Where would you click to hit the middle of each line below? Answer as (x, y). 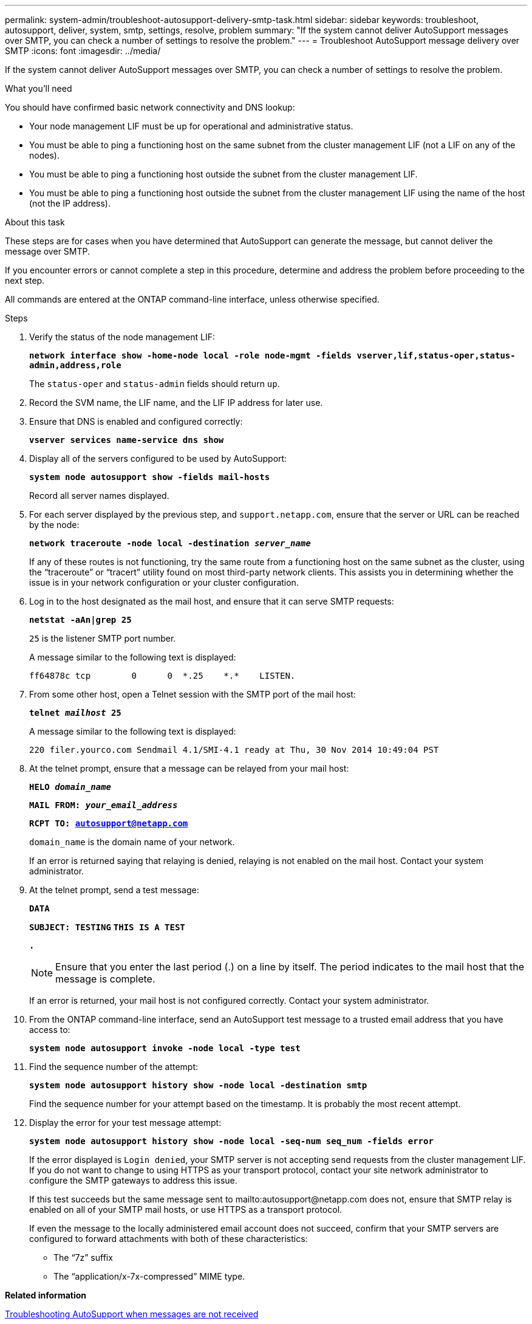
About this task (35, 222)
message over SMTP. (48, 251)
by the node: (54, 525)
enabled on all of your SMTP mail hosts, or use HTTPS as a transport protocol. (186, 1209)
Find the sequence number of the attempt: (114, 1067)
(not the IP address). (70, 203)
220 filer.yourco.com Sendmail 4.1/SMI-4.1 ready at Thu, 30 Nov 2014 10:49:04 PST (234, 750)
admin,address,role (75, 365)
